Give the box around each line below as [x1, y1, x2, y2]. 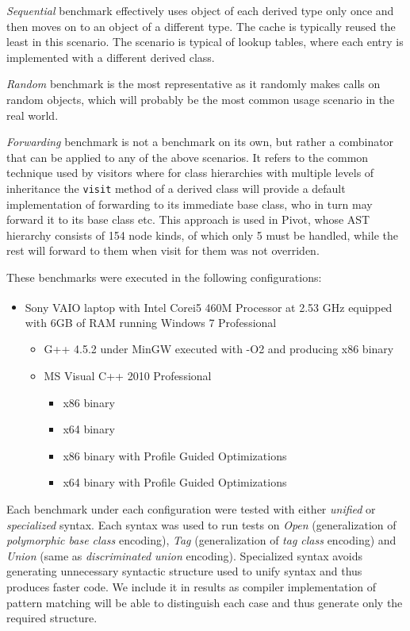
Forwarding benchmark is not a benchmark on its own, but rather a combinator [6, 133, 394, 150]
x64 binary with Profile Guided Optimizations [63, 474, 287, 491]
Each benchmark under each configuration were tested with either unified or [6, 500, 376, 517]
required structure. [6, 610, 98, 626]
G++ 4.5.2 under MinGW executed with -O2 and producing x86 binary [44, 341, 394, 357]
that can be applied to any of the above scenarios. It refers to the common [6, 148, 369, 165]
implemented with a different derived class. [6, 48, 215, 65]
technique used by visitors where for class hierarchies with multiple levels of [6, 164, 374, 181]
